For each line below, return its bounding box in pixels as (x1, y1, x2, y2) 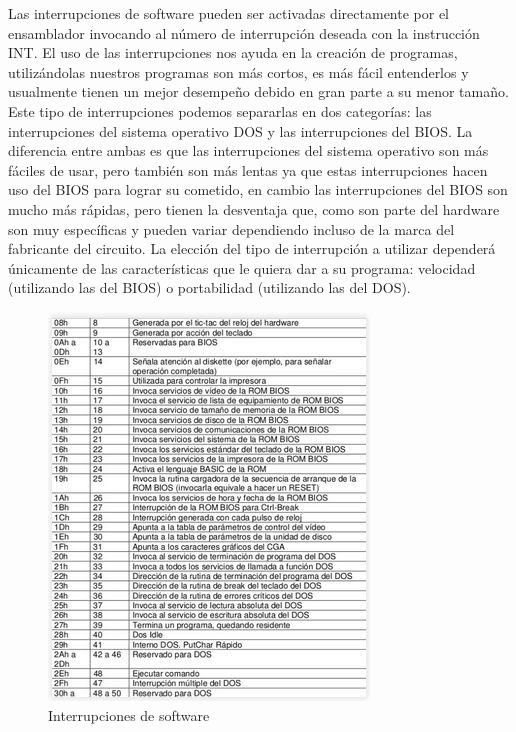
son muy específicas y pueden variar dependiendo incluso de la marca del (8, 218, 455, 239)
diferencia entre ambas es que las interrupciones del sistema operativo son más (8, 140, 489, 161)
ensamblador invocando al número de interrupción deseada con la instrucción (8, 22, 480, 43)
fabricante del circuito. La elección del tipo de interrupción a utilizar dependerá (8, 238, 496, 259)
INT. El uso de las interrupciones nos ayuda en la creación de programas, (8, 42, 458, 63)
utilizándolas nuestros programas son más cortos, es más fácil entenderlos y (8, 61, 469, 82)
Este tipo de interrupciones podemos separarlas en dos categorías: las (8, 100, 432, 121)
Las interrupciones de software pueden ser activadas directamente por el (8, 3, 449, 23)
